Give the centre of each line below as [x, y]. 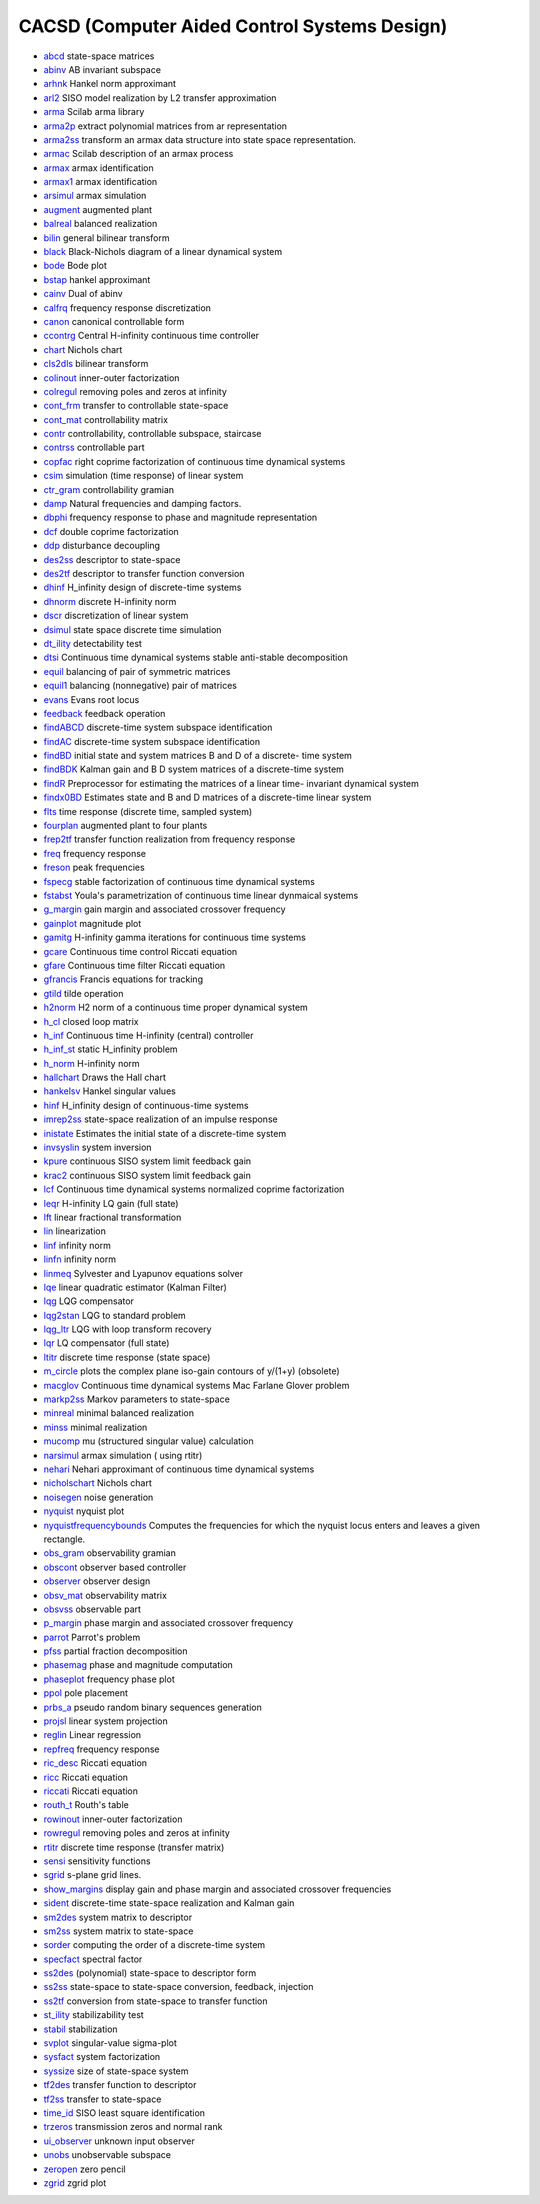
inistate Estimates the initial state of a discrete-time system [165, 1133]
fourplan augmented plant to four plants [125, 826]
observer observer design [97, 1581]
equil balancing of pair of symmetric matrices [137, 671]
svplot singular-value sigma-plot [110, 2043]
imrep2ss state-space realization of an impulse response [161, 1119]
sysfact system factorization [102, 2057]
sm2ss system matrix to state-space [118, 1931]
